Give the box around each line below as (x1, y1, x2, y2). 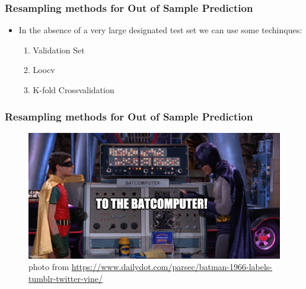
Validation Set (33, 43, 85, 56)
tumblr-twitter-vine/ (28, 272, 103, 284)
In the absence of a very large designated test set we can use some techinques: (18, 24, 302, 36)
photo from (28, 261, 69, 273)
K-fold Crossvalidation (33, 84, 114, 96)
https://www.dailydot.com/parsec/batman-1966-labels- (71, 261, 273, 273)
